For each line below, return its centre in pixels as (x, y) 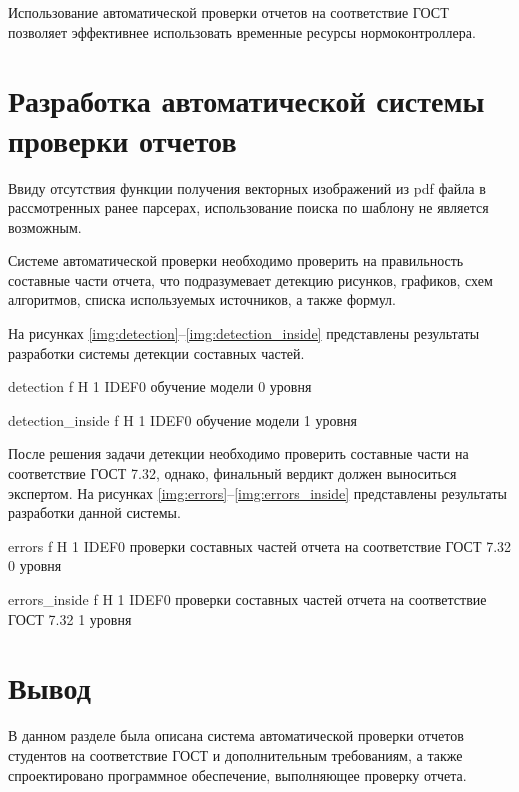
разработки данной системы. (94, 512)
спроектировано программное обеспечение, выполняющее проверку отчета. (237, 774)
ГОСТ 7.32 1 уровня (70, 618)
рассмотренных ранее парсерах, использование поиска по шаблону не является (248, 207)
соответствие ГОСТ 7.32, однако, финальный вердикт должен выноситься (232, 473)
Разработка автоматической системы (246, 100)
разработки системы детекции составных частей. (156, 352)
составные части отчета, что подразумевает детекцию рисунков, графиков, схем (250, 279)
